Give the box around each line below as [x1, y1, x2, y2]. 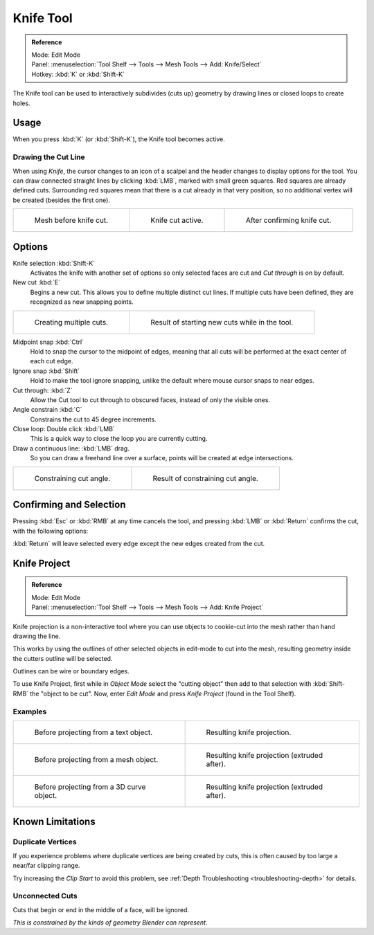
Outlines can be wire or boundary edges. [12, 667, 130, 675]
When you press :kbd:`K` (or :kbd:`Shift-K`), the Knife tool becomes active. [12, 135, 225, 143]
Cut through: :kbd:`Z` [12, 386, 73, 394]
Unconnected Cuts [12, 891, 78, 901]
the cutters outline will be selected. [12, 654, 113, 662]
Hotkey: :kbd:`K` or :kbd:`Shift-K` [31, 70, 125, 78]
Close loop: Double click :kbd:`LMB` [12, 425, 116, 433]
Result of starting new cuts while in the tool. [150, 317, 294, 327]
